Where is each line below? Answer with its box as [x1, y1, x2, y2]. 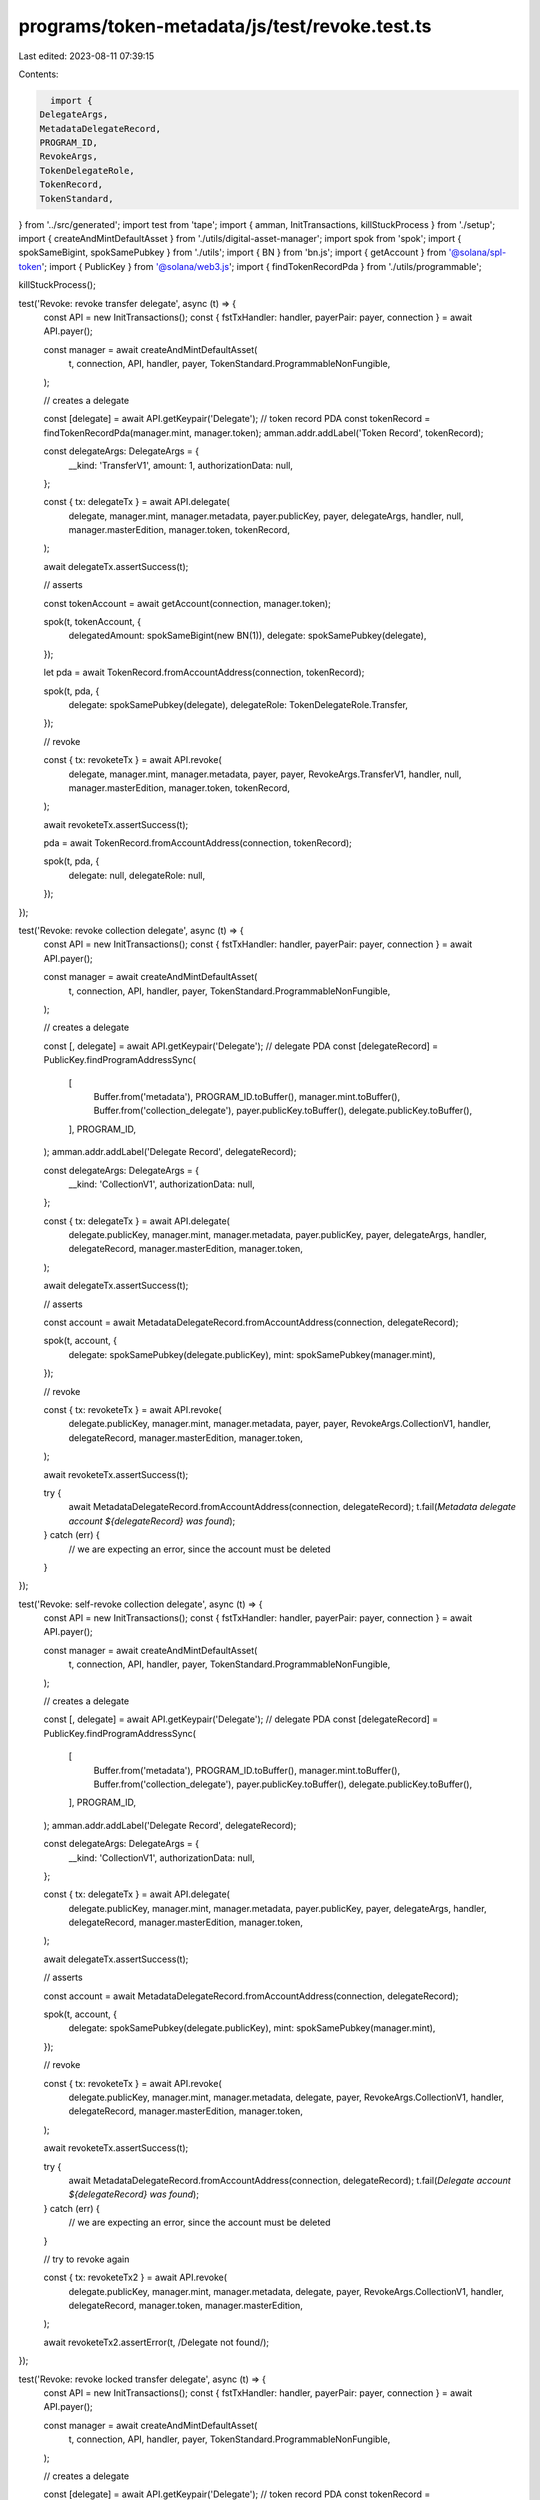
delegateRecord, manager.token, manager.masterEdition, [68, 2300, 304, 2312]
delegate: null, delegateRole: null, [68, 869, 206, 881]
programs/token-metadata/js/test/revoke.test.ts [18, 15, 432, 37]
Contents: [18, 68, 59, 80]
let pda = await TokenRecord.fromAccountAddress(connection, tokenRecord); [43, 666, 365, 679]
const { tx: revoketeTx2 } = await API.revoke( [43, 2271, 228, 2284]
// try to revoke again [43, 2253, 130, 2265]
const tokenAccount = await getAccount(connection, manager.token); [43, 597, 332, 609]
